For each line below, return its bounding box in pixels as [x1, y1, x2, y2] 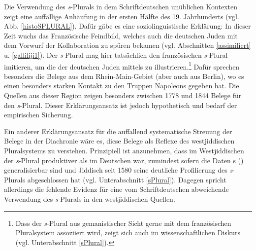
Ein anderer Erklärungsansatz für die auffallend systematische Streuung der [4, 126, 232, 136]
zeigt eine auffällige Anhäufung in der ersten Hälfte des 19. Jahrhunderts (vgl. [4, 11, 239, 21]
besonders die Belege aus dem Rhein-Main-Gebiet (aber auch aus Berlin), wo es [4, 71, 244, 81]
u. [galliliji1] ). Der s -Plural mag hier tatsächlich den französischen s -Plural [4, 49, 228, 60]
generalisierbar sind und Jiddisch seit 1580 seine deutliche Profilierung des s [4, 165, 233, 175]
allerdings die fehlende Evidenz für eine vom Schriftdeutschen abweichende [4, 184, 229, 194]
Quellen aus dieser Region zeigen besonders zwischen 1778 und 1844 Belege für [4, 90, 242, 100]
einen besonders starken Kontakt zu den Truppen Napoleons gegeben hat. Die [4, 80, 239, 91]
